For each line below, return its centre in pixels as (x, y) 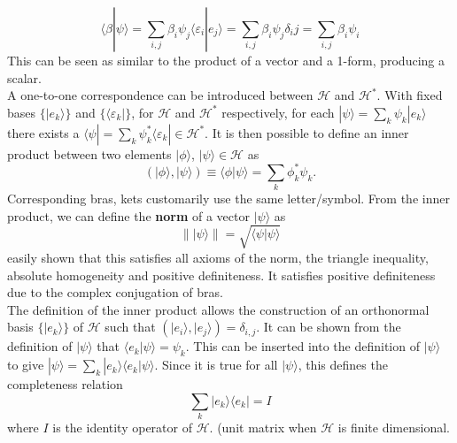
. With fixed (410, 95)
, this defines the (343, 365)
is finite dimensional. (394, 428)
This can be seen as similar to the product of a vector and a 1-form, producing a (226, 60)
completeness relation (65, 384)
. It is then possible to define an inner (307, 132)
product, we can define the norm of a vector (128, 215)
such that (130, 327)
